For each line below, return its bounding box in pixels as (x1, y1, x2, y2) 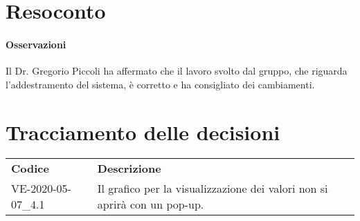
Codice (11, 160, 49, 177)
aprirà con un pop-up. (97, 196, 204, 213)
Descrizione (97, 160, 161, 177)
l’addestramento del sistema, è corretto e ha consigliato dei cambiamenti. (6, 77, 315, 91)
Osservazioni (6, 37, 66, 51)
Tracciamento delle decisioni (6, 117, 280, 146)
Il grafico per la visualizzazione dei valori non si (97, 180, 328, 197)
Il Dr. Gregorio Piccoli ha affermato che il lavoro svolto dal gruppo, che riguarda (6, 64, 348, 78)
